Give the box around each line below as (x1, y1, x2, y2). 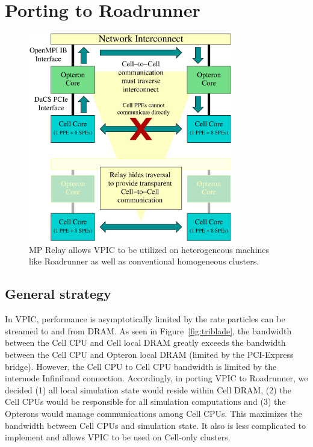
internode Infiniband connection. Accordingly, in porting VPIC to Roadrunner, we (5, 372, 308, 384)
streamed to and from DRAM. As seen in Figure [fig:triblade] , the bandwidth (5, 324, 292, 337)
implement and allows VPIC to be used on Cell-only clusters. (5, 431, 231, 443)
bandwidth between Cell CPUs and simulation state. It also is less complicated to (5, 419, 306, 431)
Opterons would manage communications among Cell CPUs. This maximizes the (5, 407, 302, 419)
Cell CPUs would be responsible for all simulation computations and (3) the (5, 395, 286, 408)
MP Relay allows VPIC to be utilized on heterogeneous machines (29, 243, 270, 255)
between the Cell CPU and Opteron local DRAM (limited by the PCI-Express (5, 348, 294, 360)
